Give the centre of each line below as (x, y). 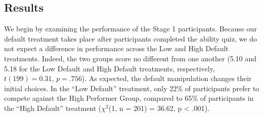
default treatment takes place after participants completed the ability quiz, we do (131, 38)
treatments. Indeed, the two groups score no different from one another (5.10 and (130, 58)
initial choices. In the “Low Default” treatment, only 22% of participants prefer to (132, 88)
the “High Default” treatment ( (53, 108)
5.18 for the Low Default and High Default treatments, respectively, (110, 68)
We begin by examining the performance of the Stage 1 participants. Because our (130, 29)
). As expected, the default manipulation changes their (167, 78)
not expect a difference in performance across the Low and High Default (117, 48)
